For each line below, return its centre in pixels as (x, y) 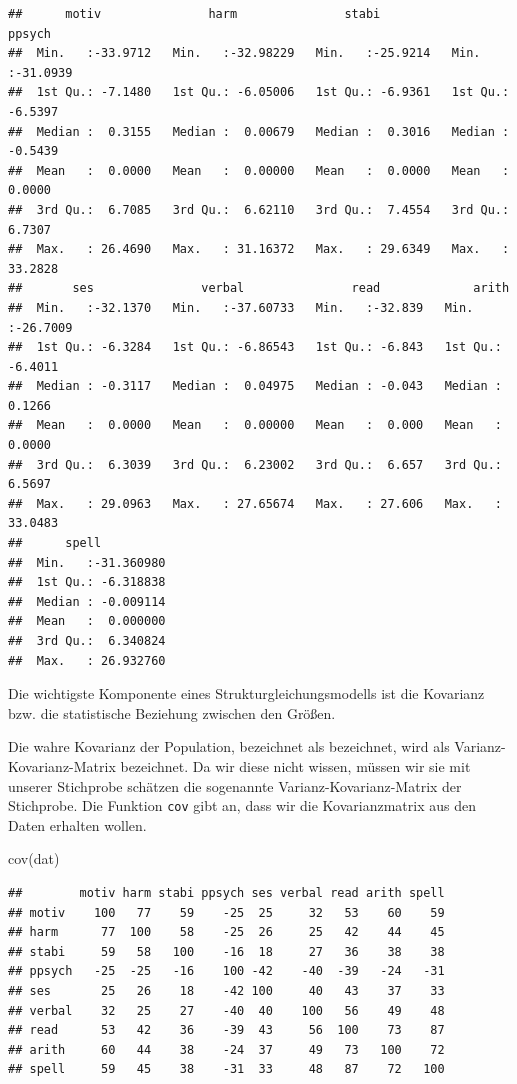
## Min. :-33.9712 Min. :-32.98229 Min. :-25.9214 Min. (244, 53)
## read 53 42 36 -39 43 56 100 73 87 (226, 1030)
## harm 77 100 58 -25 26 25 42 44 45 (226, 932)
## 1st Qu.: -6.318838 (87, 582)
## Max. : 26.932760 (87, 660)
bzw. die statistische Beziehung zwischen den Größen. (172, 712)
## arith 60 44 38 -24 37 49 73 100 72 (226, 1049)
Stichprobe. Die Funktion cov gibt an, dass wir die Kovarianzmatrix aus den (242, 805)
